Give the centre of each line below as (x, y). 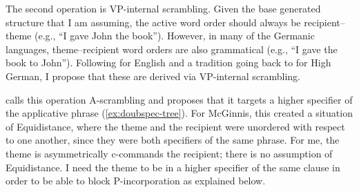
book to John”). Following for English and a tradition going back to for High (168, 63)
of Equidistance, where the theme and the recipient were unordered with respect (175, 126)
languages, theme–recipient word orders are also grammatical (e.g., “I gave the (172, 49)
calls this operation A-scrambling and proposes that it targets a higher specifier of (179, 99)
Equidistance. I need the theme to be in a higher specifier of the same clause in (173, 167)
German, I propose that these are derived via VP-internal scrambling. (153, 76)
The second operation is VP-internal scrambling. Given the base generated (163, 8)
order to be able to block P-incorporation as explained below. (136, 181)
